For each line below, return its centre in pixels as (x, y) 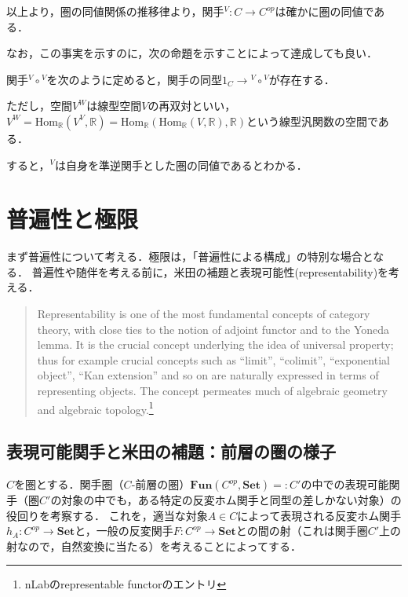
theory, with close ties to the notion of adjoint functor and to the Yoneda (213, 329)
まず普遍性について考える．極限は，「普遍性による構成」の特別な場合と (190, 256)
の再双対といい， (192, 106)
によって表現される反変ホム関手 (319, 515)
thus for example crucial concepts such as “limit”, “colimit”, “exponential (213, 359)
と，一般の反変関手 (124, 531)
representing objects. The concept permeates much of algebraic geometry (212, 391)
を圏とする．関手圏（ (69, 484)
